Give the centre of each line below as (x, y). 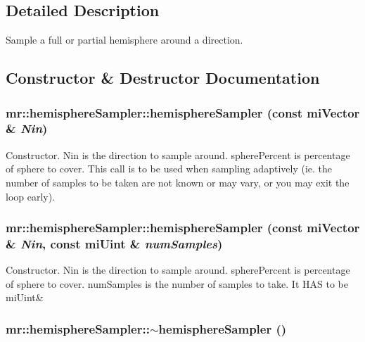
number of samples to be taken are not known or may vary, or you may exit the (178, 182)
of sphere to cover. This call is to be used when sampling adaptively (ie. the (169, 169)
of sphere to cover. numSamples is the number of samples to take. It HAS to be (177, 283)
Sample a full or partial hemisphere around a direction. (124, 40)
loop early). (31, 196)
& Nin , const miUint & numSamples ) (114, 243)
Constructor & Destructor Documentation (163, 78)
